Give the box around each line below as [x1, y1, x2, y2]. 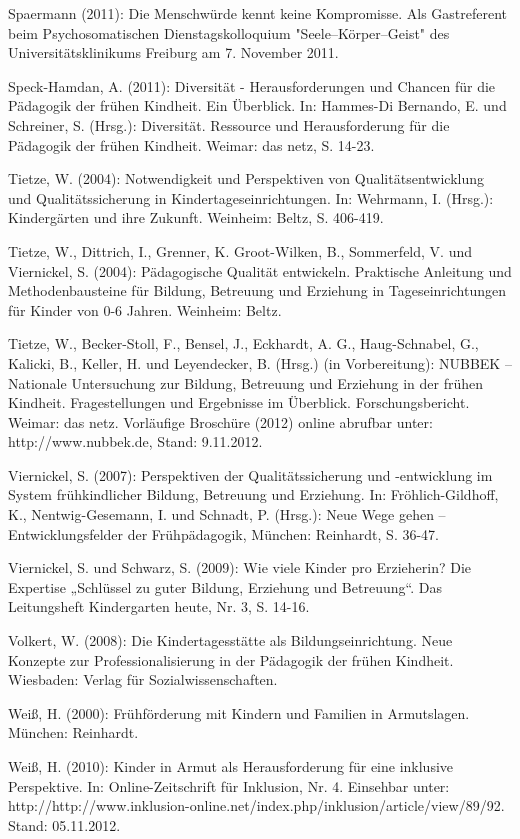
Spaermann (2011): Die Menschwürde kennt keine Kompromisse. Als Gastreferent [8, 3, 508, 23]
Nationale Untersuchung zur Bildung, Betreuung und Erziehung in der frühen [8, 372, 484, 393]
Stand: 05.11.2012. [8, 814, 121, 835]
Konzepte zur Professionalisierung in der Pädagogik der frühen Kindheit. [8, 649, 454, 670]
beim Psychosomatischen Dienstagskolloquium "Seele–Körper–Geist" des [8, 22, 450, 43]
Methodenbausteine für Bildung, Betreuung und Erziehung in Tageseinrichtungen [8, 280, 506, 301]
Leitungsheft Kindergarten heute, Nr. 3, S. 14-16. [8, 596, 310, 617]
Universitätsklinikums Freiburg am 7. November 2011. [8, 42, 339, 63]
